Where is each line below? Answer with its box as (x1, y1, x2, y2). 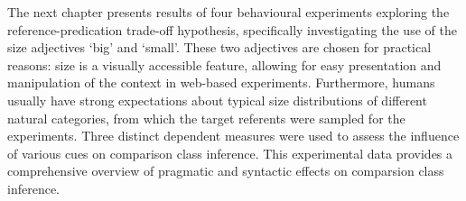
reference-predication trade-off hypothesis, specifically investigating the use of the (7, 20, 457, 39)
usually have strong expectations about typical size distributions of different (7, 90, 427, 109)
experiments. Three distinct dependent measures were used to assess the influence (7, 126, 460, 145)
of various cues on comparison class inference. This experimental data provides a (7, 143, 453, 162)
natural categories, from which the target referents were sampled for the (7, 108, 405, 127)
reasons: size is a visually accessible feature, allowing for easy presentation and (7, 55, 442, 74)
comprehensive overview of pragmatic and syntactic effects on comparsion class (7, 161, 444, 180)
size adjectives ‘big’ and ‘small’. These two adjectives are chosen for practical (7, 38, 432, 57)
